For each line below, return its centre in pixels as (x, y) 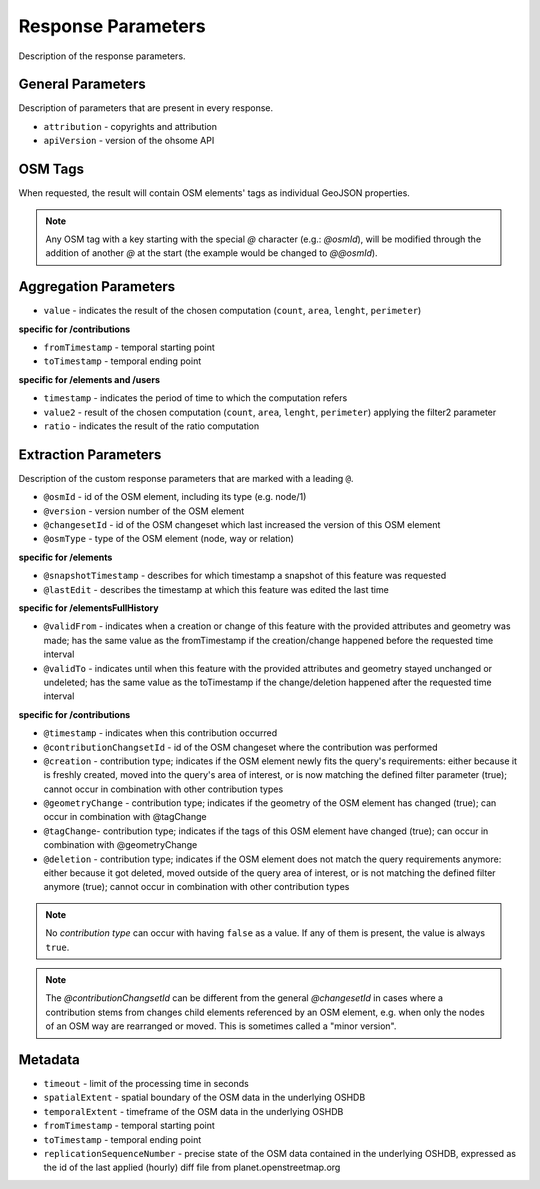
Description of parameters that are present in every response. (146, 108)
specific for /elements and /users (89, 379)
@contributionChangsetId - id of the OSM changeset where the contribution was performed (241, 747)
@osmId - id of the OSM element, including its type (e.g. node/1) (175, 497)
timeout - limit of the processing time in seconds (146, 1084)
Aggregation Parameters (97, 286)
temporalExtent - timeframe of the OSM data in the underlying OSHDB (193, 1111)
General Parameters (82, 84)
